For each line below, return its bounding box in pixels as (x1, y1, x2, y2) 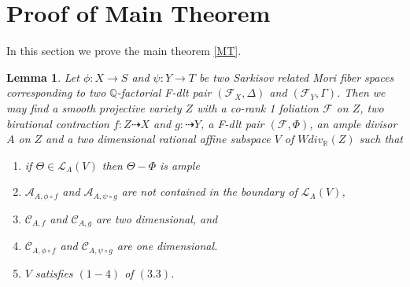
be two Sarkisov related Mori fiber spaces (199, 68, 394, 85)
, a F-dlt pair (200, 115, 264, 131)
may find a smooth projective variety (6, 99, 182, 116)
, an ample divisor (309, 115, 397, 131)
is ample (160, 156, 200, 173)
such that (359, 131, 404, 147)
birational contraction (6, 115, 109, 131)
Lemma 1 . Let (6, 68, 79, 85)
